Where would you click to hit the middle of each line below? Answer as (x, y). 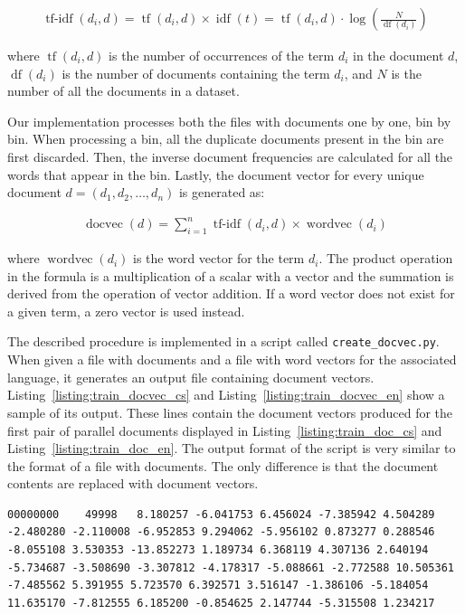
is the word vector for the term (219, 258)
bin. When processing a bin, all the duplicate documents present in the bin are (226, 139)
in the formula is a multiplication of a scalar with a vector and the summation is (231, 275)
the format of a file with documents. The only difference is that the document (223, 465)
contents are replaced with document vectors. (133, 483)
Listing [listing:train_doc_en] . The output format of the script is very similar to (232, 448)
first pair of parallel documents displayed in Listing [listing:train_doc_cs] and (225, 430)
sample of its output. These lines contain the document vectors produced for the (230, 412)
